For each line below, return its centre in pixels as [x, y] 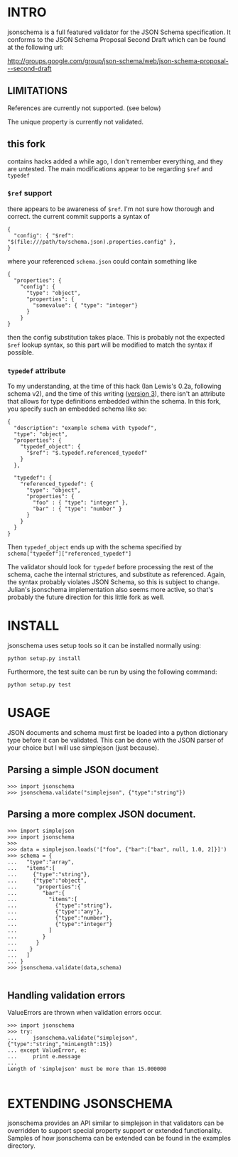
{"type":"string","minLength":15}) [60, 1044]
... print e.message [44, 1057]
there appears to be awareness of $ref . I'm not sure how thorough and [111, 209]
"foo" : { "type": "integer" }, [81, 503]
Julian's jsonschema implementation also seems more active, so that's [110, 590]
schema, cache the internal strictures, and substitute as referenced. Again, [117, 575]
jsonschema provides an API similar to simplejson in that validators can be [116, 1123]
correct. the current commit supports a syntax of [79, 216]
